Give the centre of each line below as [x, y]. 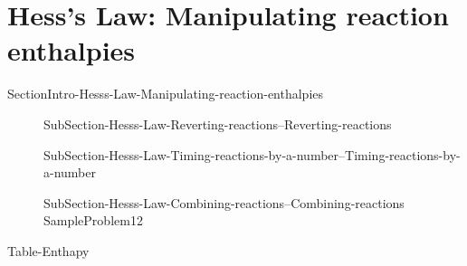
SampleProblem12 [93, 220]
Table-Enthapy [48, 250]
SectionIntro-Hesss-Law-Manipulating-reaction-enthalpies [166, 94]
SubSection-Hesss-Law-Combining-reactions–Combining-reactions [224, 202]
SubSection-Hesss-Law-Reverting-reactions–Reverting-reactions [218, 123]
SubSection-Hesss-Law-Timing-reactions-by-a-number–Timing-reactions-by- [252, 154]
